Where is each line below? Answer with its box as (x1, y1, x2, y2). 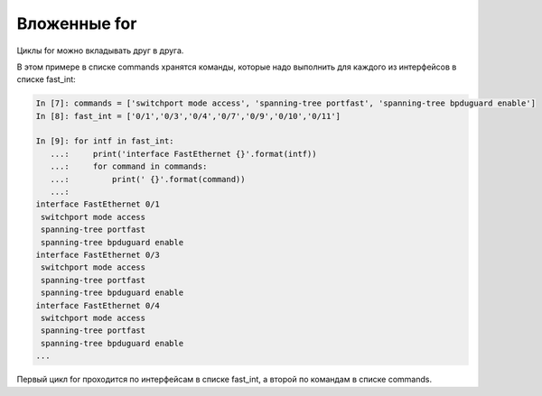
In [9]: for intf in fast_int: (35, 136, 175, 146)
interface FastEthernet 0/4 (35, 300, 160, 310)
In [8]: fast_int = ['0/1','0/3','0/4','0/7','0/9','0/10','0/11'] (35, 111, 341, 121)
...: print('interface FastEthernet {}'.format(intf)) (50, 149, 317, 159)
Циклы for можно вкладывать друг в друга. (16, 45, 184, 56)
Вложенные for (16, 14, 137, 33)
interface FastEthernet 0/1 (35, 199, 160, 209)
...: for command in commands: (50, 161, 208, 171)
